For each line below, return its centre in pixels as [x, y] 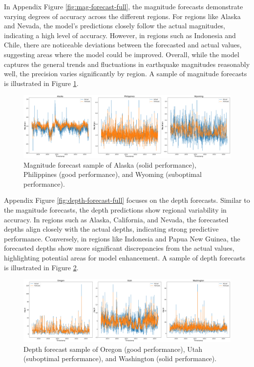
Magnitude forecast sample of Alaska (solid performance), [110, 164]
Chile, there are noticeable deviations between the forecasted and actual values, [123, 45]
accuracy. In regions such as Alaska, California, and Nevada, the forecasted [116, 219]
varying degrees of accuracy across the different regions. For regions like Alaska [122, 16]
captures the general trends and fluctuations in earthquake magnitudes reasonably [127, 64]
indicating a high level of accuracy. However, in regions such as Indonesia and [120, 35]
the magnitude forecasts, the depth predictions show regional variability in [115, 210]
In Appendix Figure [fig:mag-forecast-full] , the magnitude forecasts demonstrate [124, 6]
